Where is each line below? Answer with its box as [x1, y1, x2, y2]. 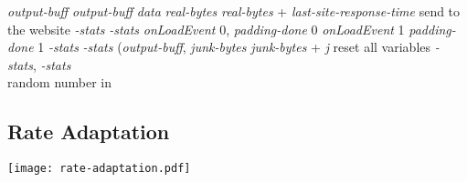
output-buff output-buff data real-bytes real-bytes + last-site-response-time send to [7, 2, 461, 20]
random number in [7, 73, 112, 92]
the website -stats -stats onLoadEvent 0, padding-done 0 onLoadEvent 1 [7, 19, 405, 38]
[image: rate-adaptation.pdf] [7, 162, 191, 176]
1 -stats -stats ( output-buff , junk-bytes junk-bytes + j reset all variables [37, 37, 431, 56]
